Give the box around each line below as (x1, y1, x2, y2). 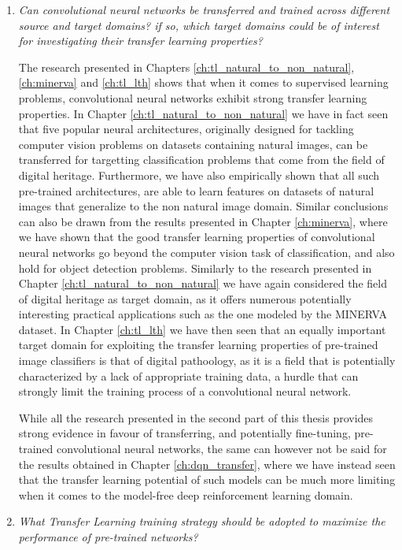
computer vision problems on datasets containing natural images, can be (18, 136, 368, 152)
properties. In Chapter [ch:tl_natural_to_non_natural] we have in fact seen (18, 105, 389, 121)
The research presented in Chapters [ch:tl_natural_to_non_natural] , (18, 58, 355, 75)
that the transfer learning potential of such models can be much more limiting (18, 471, 396, 488)
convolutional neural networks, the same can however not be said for (57, 440, 387, 457)
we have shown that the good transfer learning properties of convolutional (18, 229, 375, 245)
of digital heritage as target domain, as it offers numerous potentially (18, 290, 352, 307)
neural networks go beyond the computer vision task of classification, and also (18, 243, 395, 260)
